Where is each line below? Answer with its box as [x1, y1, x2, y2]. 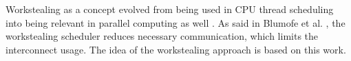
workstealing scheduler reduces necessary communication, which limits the [6, 29, 319, 43]
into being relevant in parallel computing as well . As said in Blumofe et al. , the [6, 15, 345, 29]
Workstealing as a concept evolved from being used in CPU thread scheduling [6, 2, 334, 16]
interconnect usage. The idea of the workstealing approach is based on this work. [6, 42, 346, 56]
